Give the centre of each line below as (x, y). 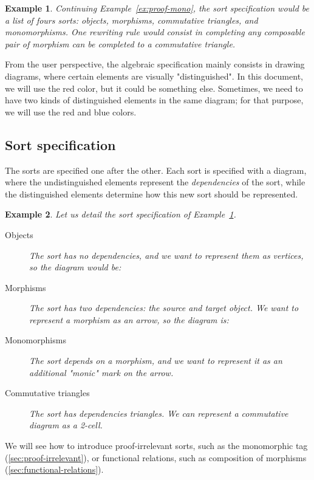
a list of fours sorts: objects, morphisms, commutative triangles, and (131, 20)
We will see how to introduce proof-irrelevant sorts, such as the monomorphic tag (156, 446)
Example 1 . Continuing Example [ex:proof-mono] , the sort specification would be (157, 8)
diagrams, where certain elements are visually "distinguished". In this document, (154, 76)
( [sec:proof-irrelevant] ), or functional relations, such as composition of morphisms (156, 457)
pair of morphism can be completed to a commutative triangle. (120, 43)
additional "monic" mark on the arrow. (101, 372)
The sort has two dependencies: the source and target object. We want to (164, 308)
